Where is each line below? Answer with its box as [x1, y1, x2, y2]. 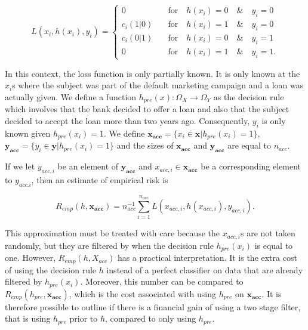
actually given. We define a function [5, 90, 137, 103]
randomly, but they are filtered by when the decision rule [5, 239, 214, 251]
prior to [69, 312, 98, 325]
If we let [5, 160, 35, 172]
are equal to [227, 139, 271, 152]
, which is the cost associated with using [69, 287, 216, 300]
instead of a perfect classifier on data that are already [106, 263, 303, 276]
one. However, [5, 251, 56, 264]
